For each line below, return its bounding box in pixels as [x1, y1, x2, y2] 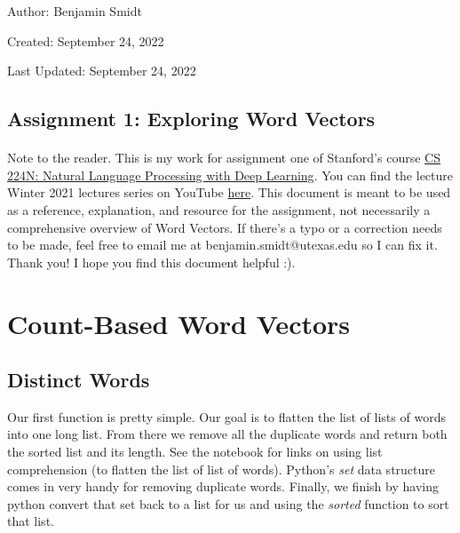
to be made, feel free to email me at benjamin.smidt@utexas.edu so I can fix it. [7, 235, 438, 254]
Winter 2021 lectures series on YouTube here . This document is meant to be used [7, 183, 451, 202]
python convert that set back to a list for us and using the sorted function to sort [7, 494, 449, 513]
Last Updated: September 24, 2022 [7, 61, 196, 80]
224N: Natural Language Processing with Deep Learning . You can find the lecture [7, 165, 454, 184]
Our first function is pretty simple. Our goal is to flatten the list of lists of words [7, 407, 446, 426]
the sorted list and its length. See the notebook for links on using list [7, 442, 383, 461]
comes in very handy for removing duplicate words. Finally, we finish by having [7, 477, 439, 496]
